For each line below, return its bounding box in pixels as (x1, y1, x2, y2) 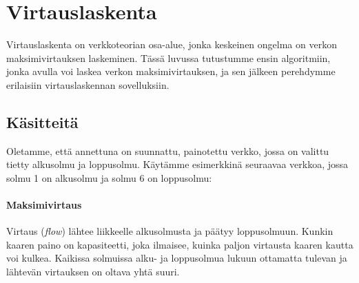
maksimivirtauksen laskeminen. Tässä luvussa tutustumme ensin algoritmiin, (6, 50, 331, 65)
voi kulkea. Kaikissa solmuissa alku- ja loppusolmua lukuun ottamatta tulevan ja (6, 251, 347, 265)
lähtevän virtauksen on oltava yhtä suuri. (6, 264, 180, 279)
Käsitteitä (6, 111, 79, 132)
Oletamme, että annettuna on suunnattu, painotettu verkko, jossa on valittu (6, 143, 329, 158)
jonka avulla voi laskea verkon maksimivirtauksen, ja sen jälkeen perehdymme (6, 64, 336, 78)
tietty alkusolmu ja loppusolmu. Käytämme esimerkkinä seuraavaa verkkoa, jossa (6, 157, 349, 171)
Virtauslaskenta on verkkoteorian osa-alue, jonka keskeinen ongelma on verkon (6, 37, 337, 52)
